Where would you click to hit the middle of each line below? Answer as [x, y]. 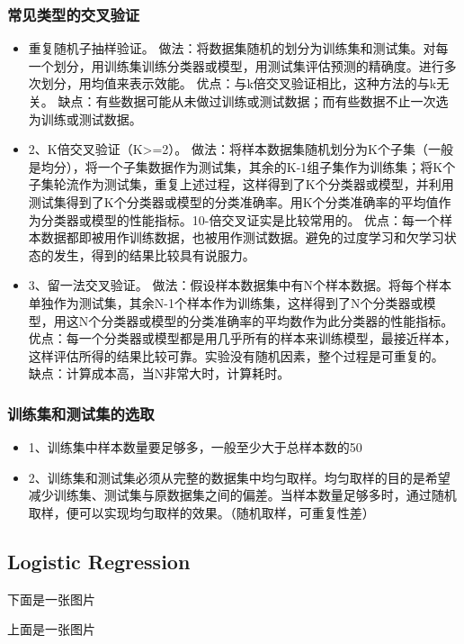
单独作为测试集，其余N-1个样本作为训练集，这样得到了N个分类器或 [226, 302]
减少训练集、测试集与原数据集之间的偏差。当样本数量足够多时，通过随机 [242, 495]
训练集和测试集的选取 [81, 413]
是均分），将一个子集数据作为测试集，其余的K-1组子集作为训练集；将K [236, 166]
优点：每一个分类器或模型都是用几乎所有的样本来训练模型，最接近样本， [242, 338]
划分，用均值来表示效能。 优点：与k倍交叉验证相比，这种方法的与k [239, 83]
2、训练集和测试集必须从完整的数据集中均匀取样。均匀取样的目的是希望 [239, 477]
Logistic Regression [99, 561]
